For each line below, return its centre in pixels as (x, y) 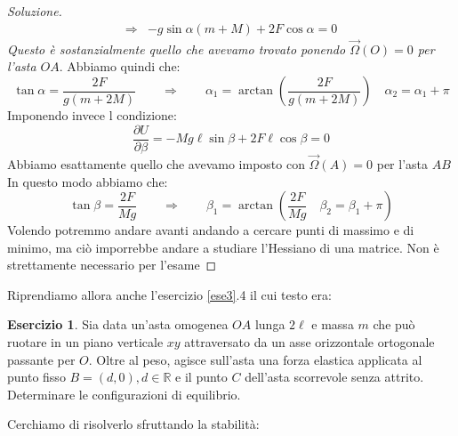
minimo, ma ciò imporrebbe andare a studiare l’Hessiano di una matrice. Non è (223, 247)
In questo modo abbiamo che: (88, 181)
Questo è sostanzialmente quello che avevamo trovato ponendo (177, 48)
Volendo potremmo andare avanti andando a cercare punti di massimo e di (211, 230)
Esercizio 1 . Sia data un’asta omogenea (118, 324)
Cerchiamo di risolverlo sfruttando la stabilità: (133, 424)
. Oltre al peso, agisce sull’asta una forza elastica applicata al (255, 359)
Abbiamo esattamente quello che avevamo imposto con (156, 163)
